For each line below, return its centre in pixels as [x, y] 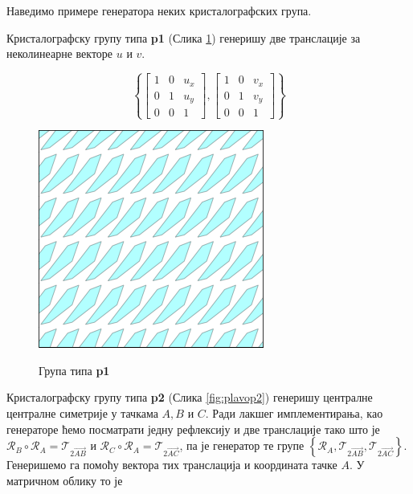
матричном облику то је [65, 480]
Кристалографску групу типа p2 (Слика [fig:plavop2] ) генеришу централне [190, 397]
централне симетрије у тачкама [82, 413]
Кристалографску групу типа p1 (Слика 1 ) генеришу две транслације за [184, 37]
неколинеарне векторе [60, 53]
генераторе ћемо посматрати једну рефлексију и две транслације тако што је [193, 429]
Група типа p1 [74, 370]
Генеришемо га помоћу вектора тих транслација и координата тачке [172, 465]
